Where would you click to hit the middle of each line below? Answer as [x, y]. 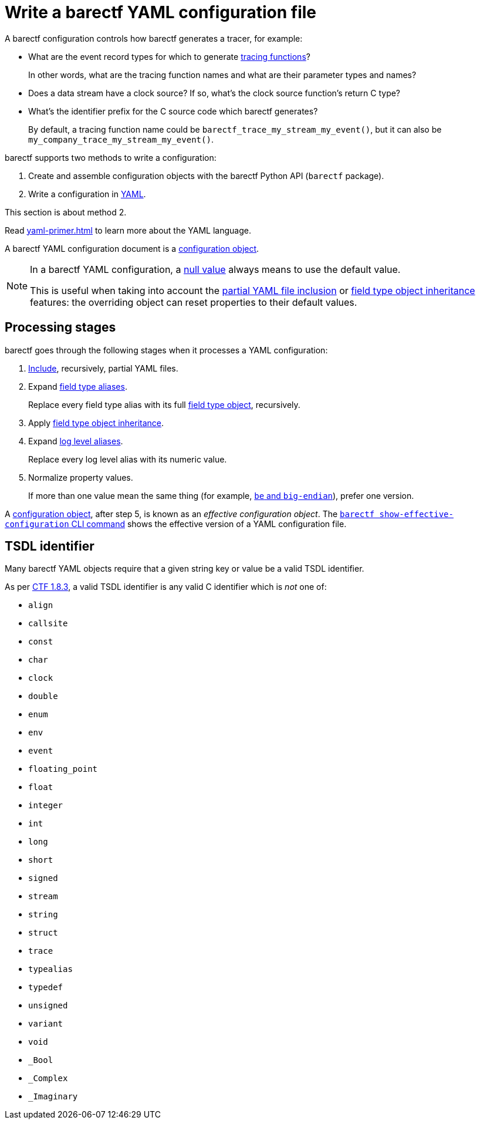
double [43, 696]
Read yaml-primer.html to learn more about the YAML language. [128, 230]
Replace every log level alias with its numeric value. [128, 459]
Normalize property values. [81, 477]
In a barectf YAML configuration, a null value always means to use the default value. [215, 269]
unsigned [48, 1006]
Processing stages [60, 328]
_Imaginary [53, 1097]
